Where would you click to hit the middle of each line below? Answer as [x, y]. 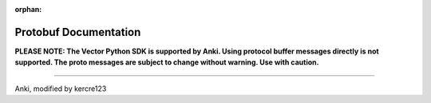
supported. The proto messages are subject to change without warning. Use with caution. [167, 62]
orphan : [28, 9]
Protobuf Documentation [78, 32]
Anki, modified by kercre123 [61, 89]
